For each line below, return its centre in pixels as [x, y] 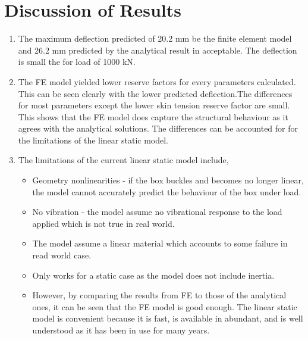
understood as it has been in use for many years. [121, 330]
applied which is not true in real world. [103, 223]
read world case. [62, 255]
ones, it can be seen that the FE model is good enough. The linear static [165, 306]
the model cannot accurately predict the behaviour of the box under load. [167, 191]
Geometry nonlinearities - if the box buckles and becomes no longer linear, [168, 180]
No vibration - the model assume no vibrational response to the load [157, 212]
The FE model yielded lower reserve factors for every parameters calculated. [157, 81]
